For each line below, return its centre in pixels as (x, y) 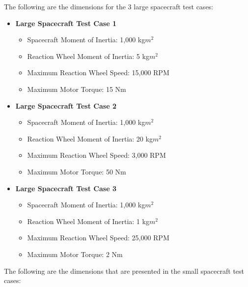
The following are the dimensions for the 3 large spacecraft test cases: (109, 6)
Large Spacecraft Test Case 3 (66, 188)
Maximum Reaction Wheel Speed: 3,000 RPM (96, 155)
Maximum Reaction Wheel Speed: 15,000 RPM (98, 72)
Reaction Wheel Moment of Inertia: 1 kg (88, 221)
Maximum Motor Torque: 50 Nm (77, 171)
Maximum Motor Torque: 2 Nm (75, 254)
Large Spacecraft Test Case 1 (66, 23)
